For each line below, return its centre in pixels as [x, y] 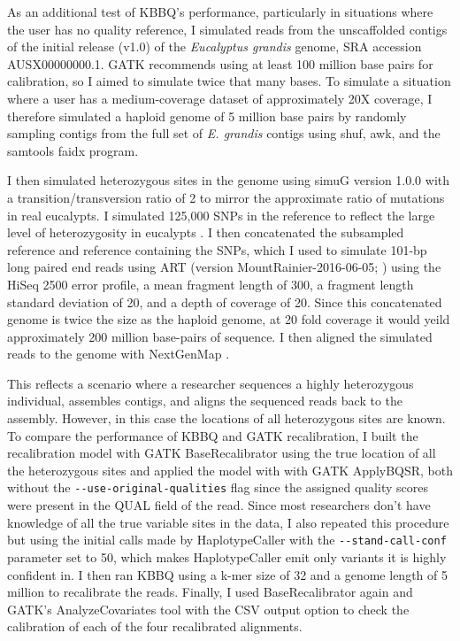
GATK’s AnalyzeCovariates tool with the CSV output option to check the [208, 609]
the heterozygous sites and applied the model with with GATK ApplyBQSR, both [230, 470]
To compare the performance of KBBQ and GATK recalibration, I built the [213, 435]
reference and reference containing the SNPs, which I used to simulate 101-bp [217, 249]
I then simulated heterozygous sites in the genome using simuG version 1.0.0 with [229, 180]
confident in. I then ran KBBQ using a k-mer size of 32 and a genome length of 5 [227, 574]
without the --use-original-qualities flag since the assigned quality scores [218, 487]
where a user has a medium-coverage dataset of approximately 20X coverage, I [220, 98]
